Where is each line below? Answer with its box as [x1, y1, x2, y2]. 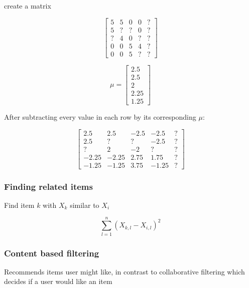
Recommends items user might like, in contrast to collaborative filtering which [4, 266, 245, 276]
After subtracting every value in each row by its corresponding [4, 111, 196, 122]
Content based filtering [4, 246, 99, 259]
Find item [4, 199, 35, 210]
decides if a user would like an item [4, 276, 112, 286]
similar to [70, 199, 99, 210]
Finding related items [4, 180, 93, 192]
